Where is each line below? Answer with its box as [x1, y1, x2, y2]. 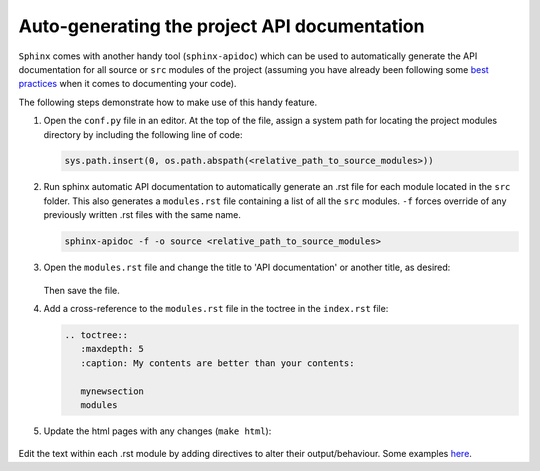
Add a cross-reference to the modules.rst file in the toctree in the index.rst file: [43, 303, 389, 314]
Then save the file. [43, 284, 120, 296]
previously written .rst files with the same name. [43, 209, 242, 221]
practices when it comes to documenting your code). [18, 78, 237, 90]
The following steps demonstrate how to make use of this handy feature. [18, 96, 318, 108]
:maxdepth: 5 [80, 343, 145, 355]
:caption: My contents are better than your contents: [80, 357, 355, 369]
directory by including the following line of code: [43, 128, 244, 140]
